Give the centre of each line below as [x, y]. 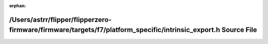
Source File [239, 30]
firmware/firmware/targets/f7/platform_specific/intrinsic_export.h [115, 30]
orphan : [18, 6]
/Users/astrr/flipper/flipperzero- [60, 20]
